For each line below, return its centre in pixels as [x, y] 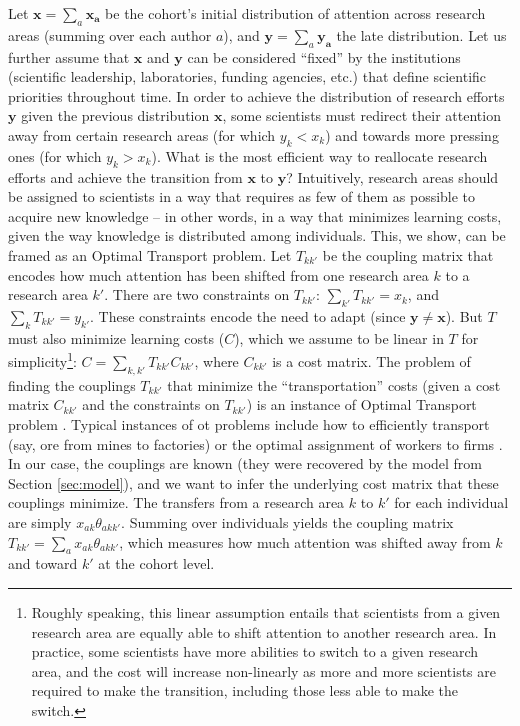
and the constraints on [151, 404]
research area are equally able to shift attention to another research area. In [264, 631]
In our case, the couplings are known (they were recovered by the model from [245, 463]
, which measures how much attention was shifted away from [305, 541]
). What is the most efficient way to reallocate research [319, 155]
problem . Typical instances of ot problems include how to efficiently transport [249, 423]
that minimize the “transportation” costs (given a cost [334, 384]
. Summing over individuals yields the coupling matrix [287, 521]
